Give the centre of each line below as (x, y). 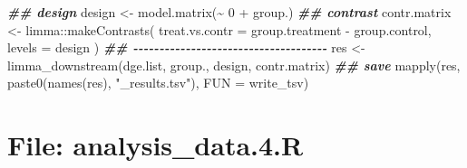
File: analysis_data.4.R (156, 145)
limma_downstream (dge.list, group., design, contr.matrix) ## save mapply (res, (234, 65)
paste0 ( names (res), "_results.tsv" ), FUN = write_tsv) (158, 83)
